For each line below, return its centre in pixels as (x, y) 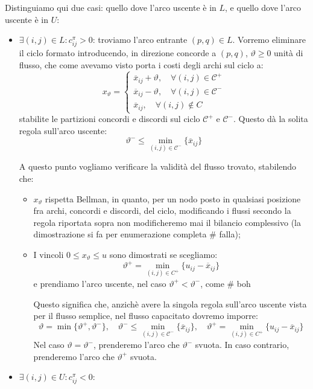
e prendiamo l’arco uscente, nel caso (100, 283)
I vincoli (49, 254)
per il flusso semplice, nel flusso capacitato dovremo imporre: (146, 316)
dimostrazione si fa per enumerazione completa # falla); (137, 234)
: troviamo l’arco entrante (140, 40)
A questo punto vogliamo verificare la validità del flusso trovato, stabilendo (158, 166)
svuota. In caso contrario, (242, 345)
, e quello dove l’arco (263, 7)
